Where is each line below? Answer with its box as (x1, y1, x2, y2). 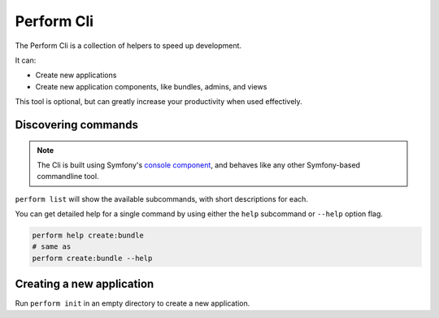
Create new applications (35, 70, 117, 81)
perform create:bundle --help (32, 253, 153, 263)
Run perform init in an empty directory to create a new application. (15, 298, 250, 308)
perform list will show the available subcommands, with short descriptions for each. (15, 194, 309, 203)
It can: (15, 55, 37, 65)
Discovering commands (15, 118, 138, 132)
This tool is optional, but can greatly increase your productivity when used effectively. (15, 97, 302, 107)
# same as (32, 242, 72, 251)
